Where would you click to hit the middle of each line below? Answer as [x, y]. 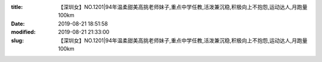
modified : [23, 32]
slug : [17, 40]
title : [17, 7]
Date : [18, 23]
